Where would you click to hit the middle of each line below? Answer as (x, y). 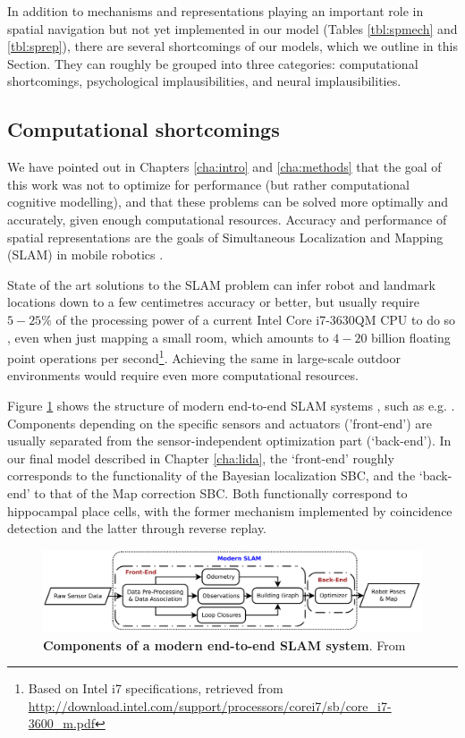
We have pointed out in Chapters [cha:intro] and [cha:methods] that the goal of (224, 167)
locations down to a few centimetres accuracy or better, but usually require (213, 302)
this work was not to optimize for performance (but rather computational (208, 184)
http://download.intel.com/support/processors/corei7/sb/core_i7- (210, 705)
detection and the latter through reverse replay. (137, 528)
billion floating (411, 337)
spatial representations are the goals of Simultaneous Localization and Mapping (225, 237)
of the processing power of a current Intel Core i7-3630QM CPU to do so (256, 319)
